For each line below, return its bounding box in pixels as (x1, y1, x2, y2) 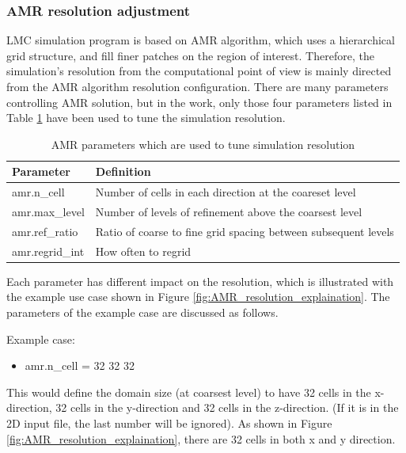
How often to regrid (95, 242, 192, 259)
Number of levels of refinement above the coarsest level (95, 204, 362, 220)
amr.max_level (12, 204, 85, 220)
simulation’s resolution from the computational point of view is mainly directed (6, 63, 392, 79)
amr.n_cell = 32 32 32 (25, 357, 135, 374)
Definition (95, 163, 151, 180)
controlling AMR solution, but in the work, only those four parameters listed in (6, 93, 393, 110)
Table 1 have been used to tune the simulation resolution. (6, 109, 286, 126)
